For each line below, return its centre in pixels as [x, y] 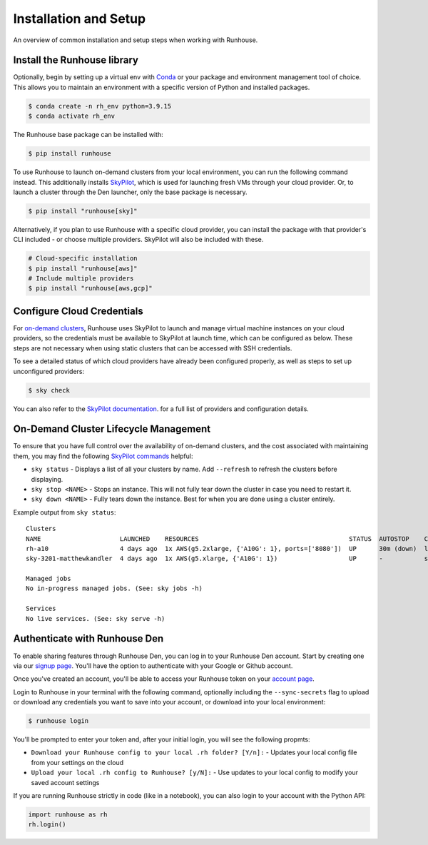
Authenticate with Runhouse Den [88, 639]
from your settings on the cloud [77, 762]
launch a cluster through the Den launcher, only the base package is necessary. [130, 192]
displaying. [47, 479]
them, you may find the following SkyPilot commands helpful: [103, 456]
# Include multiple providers [81, 279]
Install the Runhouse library [76, 60]
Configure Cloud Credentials [78, 311]
